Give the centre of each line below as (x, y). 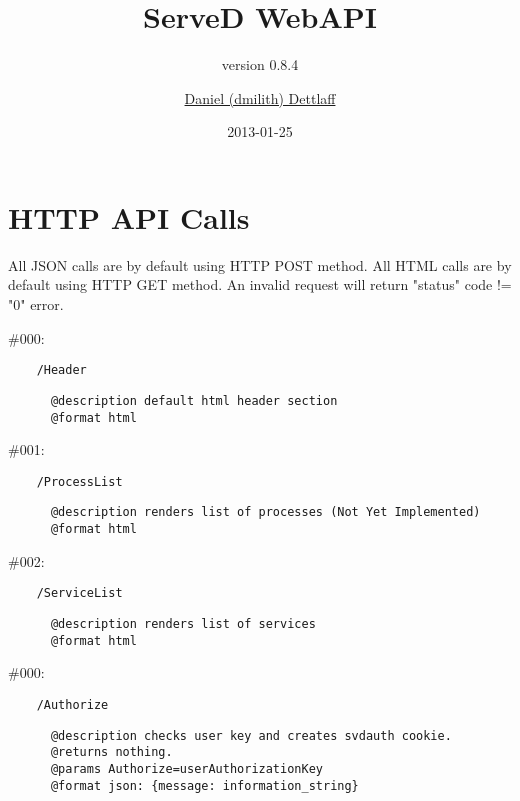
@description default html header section (194, 400)
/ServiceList (79, 593)
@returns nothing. (111, 752)
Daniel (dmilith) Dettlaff (260, 97)
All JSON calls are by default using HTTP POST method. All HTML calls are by (260, 264)
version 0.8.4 (260, 64)
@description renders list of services (183, 624)
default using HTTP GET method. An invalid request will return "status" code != (260, 284)
